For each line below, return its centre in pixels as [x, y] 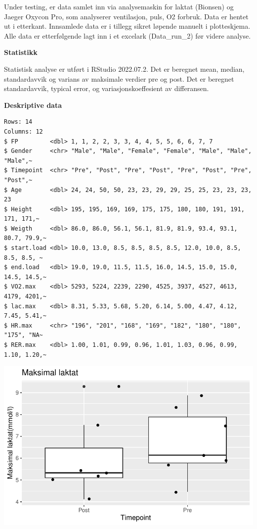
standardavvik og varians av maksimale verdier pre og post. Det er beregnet [119, 78]
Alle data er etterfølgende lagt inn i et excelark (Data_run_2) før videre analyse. [128, 35]
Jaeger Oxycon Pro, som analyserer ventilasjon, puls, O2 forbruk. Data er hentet [126, 16]
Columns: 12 [23, 131]
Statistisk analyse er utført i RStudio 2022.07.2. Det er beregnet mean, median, [124, 69]
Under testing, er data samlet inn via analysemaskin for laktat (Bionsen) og [119, 6]
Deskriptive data [33, 105]
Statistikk [21, 52]
